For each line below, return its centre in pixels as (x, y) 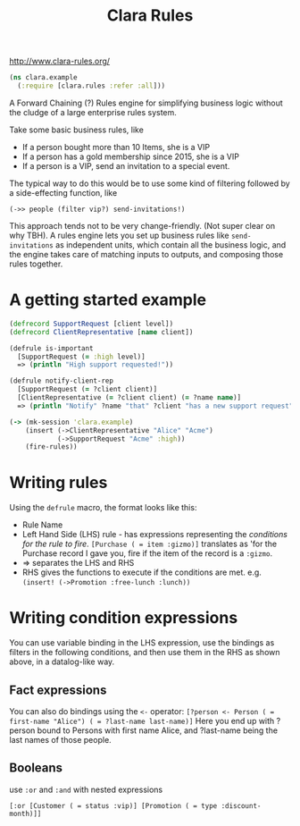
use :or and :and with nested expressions (86, 789)
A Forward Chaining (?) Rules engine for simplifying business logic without (146, 103)
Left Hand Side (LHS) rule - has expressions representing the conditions (155, 535)
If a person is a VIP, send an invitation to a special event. (126, 165)
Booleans (36, 768)
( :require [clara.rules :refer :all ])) (92, 86)
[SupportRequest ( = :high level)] (81, 357)
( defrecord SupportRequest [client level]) (92, 324)
